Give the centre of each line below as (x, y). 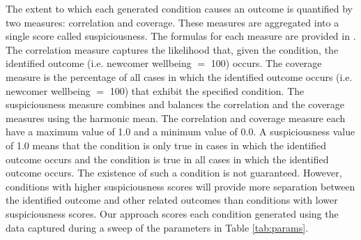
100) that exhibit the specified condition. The (207, 90)
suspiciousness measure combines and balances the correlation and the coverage (175, 104)
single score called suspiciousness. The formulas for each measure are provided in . (181, 36)
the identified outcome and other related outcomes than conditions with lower (172, 200)
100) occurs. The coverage (266, 63)
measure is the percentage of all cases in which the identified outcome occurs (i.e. (179, 76)
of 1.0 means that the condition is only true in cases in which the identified (166, 145)
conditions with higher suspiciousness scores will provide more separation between (180, 186)
